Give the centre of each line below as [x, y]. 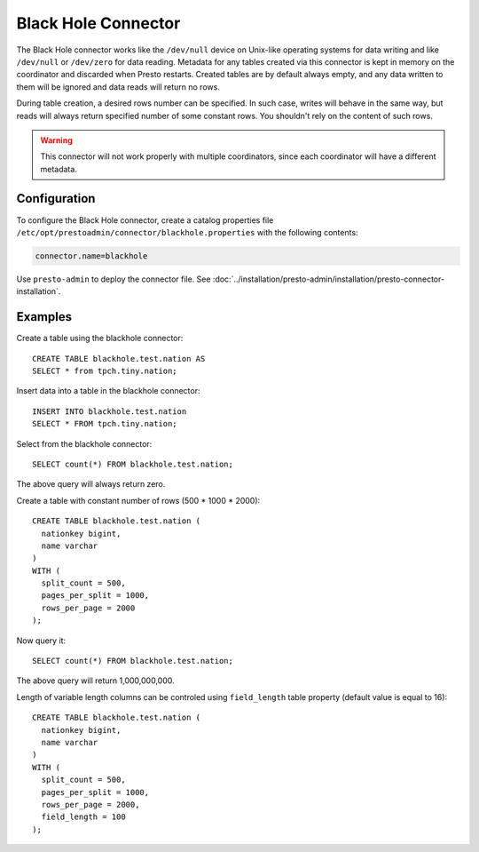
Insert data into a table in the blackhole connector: [108, 391]
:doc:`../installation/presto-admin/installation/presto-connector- [329, 279]
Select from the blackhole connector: [84, 443]
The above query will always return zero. [91, 484]
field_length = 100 [83, 817]
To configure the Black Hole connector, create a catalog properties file [145, 220]
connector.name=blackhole [91, 256]
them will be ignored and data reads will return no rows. [118, 87]
